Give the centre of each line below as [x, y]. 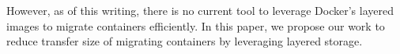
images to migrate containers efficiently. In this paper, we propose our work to [196, 25]
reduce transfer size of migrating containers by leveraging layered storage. [185, 41]
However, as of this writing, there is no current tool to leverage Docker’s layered [200, 10]
